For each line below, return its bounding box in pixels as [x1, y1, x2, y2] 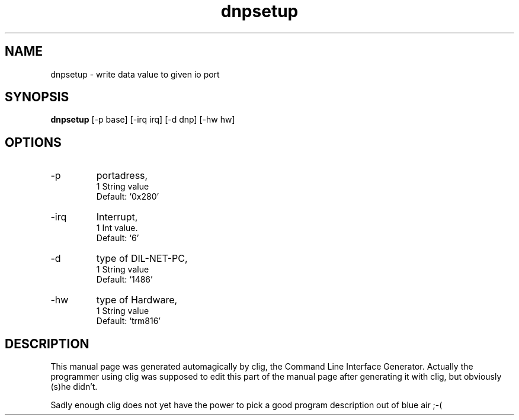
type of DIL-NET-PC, [96, 252, 188, 265]
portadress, [96, 169, 148, 182]
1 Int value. [96, 223, 138, 233]
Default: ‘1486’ [96, 274, 153, 285]
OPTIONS [5, 134, 62, 150]
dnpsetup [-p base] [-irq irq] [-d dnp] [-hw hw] [50, 114, 235, 125]
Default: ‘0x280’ [96, 191, 159, 202]
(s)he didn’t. [50, 381, 98, 392]
